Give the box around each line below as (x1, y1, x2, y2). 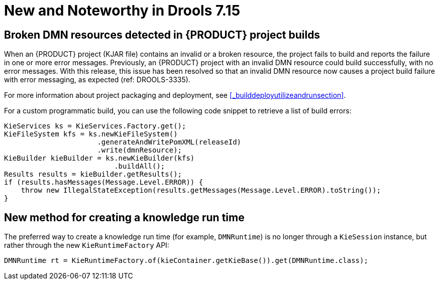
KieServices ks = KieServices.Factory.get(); (4, 122, 186, 130)
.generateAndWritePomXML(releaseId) (97, 138, 242, 147)
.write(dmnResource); (97, 146, 182, 155)
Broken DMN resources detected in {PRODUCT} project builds (4, 28, 320, 41)
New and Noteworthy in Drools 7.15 (4, 2, 241, 19)
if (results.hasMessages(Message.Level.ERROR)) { (4, 178, 203, 187)
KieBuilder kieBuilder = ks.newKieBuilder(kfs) (4, 154, 195, 163)
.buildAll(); (114, 162, 165, 171)
